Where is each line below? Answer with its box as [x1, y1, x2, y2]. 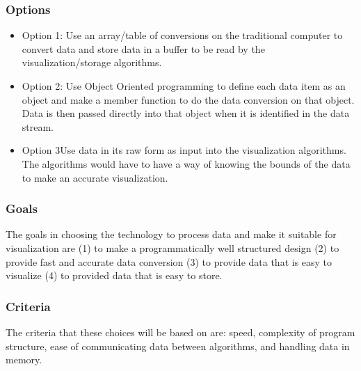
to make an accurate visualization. [22, 170, 168, 184]
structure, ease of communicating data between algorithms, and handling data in [6, 338, 350, 353]
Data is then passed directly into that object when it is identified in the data [22, 106, 350, 120]
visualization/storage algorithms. [22, 55, 162, 70]
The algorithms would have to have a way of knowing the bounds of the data [22, 156, 351, 171]
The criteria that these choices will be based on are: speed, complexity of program [6, 324, 355, 339]
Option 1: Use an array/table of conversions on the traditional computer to [22, 28, 343, 42]
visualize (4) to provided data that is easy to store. [6, 268, 223, 283]
